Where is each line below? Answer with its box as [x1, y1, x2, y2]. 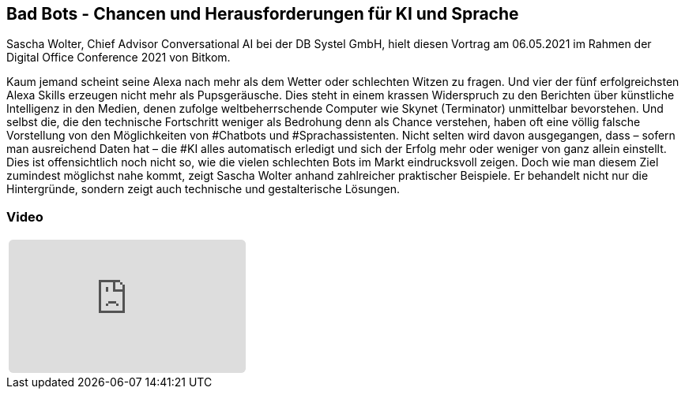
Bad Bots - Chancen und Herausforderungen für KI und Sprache [6, 4, 519, 24]
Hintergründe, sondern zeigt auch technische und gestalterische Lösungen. [6, 182, 400, 196]
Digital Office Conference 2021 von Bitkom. [6, 50, 231, 65]
